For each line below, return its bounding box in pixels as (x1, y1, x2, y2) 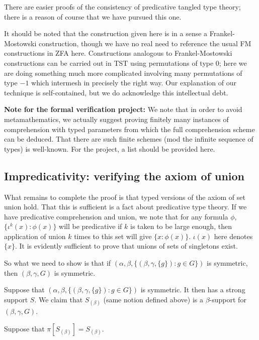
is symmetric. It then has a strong (140, 284, 245, 295)
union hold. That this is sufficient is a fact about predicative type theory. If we (4, 201, 247, 212)
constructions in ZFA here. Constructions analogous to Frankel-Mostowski (4, 48, 232, 58)
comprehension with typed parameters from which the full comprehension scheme (4, 124, 255, 134)
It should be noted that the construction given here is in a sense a (4, 28, 208, 39)
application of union (4, 231, 66, 241)
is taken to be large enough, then (130, 221, 232, 232)
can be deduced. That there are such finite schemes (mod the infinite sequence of (4, 134, 253, 144)
